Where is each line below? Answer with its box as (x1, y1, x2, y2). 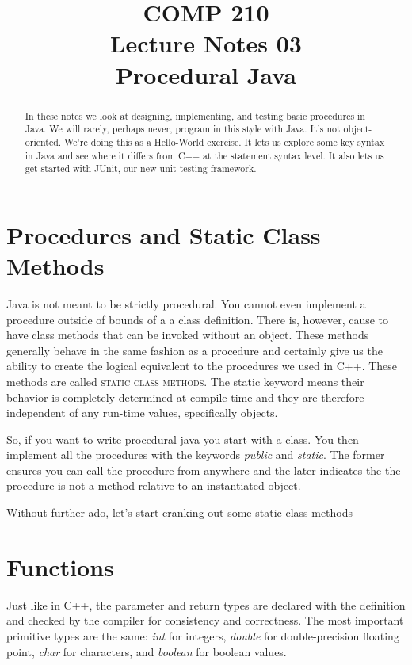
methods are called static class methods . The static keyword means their (6, 373, 364, 389)
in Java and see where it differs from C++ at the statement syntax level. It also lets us (25, 148, 384, 162)
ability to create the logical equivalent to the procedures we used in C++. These (6, 357, 398, 374)
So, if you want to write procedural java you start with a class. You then (6, 430, 359, 447)
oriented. (25, 135, 62, 148)
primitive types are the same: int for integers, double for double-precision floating (6, 627, 399, 644)
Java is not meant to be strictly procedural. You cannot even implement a (6, 295, 366, 311)
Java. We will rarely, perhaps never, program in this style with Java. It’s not (25, 122, 341, 136)
